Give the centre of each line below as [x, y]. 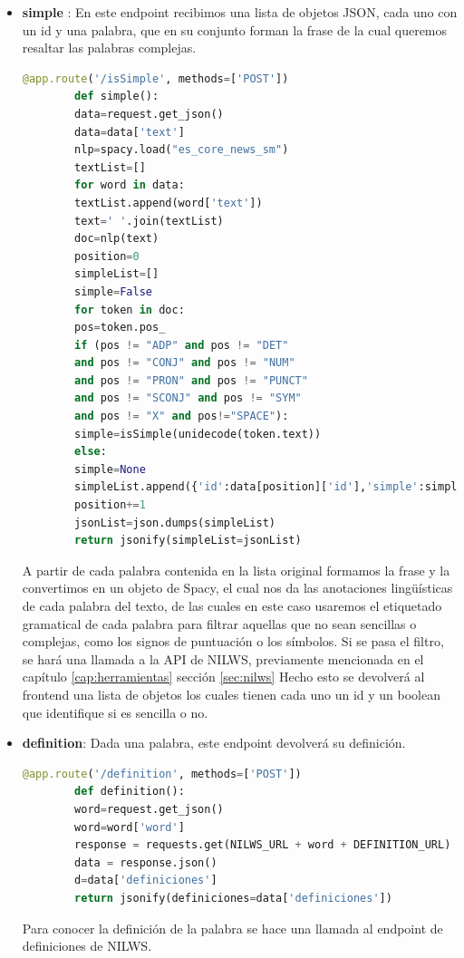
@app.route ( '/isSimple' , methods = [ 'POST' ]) [155, 78]
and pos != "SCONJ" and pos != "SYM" [188, 398]
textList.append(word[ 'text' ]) [169, 203]
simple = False [113, 291]
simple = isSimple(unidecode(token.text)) [198, 434]
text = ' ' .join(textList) [149, 221]
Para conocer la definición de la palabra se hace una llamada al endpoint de [232, 928]
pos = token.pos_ [120, 328]
